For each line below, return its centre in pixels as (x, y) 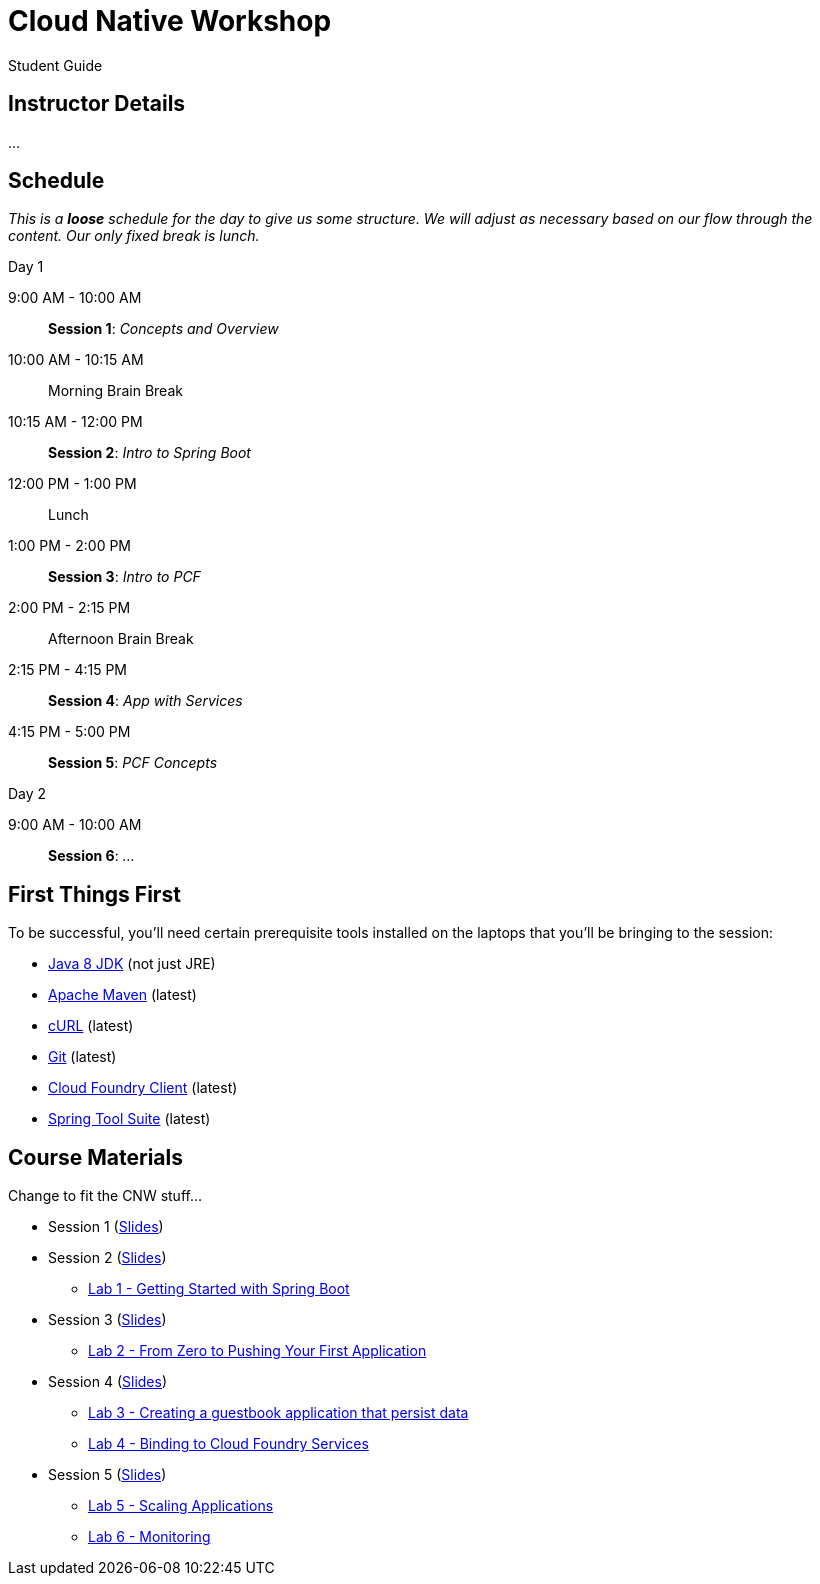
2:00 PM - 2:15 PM (69, 608)
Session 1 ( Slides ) (106, 1227)
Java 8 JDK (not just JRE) (132, 964)
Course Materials (96, 1157)
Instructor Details (97, 104)
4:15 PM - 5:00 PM (69, 732)
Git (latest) (82, 1057)
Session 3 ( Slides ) (107, 1320)
